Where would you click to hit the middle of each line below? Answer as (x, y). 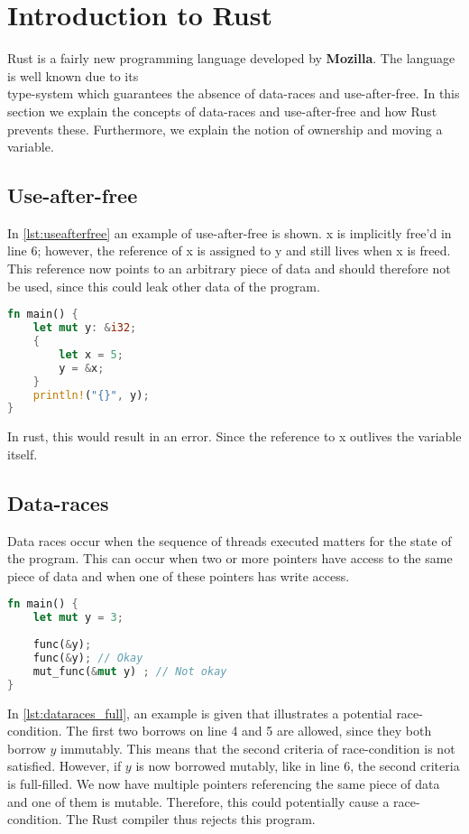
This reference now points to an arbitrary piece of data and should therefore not (229, 269)
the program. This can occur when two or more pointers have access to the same (230, 558)
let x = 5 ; (91, 354)
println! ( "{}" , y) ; (91, 395)
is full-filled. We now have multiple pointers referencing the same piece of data (224, 783)
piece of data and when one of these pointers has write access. (179, 575)
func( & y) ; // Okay (88, 658)
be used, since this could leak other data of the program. (164, 286)
